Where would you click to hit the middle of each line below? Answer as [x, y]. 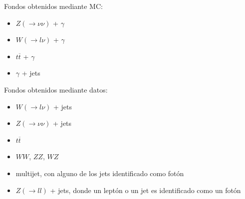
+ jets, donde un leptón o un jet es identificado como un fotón [145, 190]
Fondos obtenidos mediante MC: [53, 6]
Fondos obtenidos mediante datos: [56, 89]
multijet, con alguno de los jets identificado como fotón [100, 173]
